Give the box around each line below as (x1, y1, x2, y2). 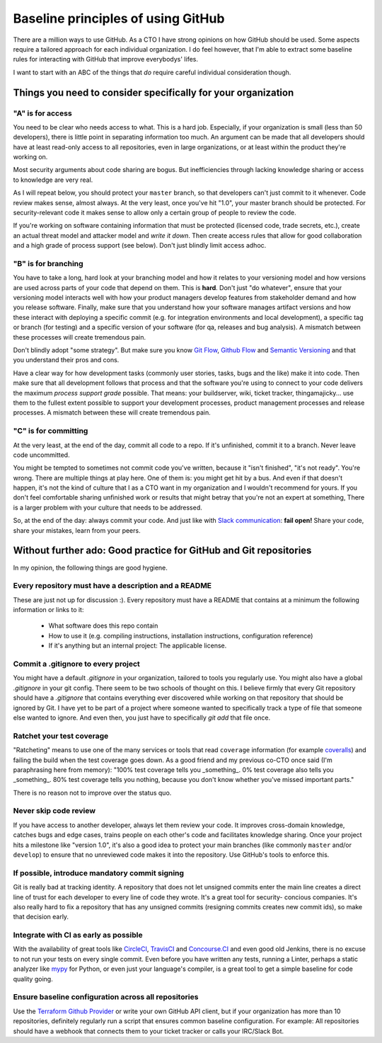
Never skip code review (13, 806, 95, 816)
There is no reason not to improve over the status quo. (13, 788, 172, 797)
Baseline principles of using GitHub (13, 11, 225, 26)
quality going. (13, 974, 53, 983)
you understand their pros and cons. (13, 356, 120, 364)
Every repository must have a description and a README (13, 581, 212, 591)
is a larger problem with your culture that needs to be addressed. (13, 503, 203, 512)
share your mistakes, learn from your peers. (13, 526, 141, 534)
